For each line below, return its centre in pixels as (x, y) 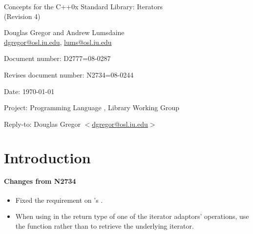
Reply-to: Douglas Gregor (42, 124)
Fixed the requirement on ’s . (59, 200)
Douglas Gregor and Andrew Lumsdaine (64, 32)
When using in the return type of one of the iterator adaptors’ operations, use (132, 216)
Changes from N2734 (40, 181)
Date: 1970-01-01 (29, 91)
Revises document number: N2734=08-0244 (69, 74)
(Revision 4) (22, 16)
